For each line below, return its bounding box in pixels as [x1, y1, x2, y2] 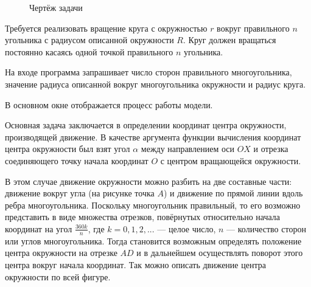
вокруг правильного [217, 21, 290, 34]
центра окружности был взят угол [5, 142, 130, 155]
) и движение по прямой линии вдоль [163, 187, 303, 199]
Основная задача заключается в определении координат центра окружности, [5, 119, 287, 131]
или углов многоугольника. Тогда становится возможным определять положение [5, 234, 302, 247]
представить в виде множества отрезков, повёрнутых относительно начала [5, 210, 281, 223]
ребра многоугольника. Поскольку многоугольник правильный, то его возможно [5, 198, 301, 211]
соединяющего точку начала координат [5, 154, 149, 167]
